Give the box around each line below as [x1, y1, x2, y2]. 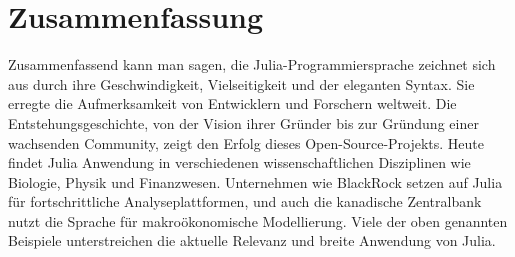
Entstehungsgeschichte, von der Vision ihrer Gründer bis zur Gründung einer [8, 112, 479, 133]
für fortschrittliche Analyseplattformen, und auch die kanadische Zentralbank [8, 191, 482, 212]
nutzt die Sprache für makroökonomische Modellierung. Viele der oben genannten [8, 210, 508, 231]
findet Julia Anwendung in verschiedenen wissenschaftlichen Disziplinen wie [8, 152, 471, 173]
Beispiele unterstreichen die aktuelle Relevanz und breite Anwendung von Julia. [8, 230, 496, 251]
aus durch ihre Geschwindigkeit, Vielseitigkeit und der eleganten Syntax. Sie [8, 73, 475, 94]
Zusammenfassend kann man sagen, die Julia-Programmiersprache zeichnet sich [8, 54, 496, 75]
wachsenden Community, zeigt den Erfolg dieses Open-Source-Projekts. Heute [8, 132, 485, 153]
